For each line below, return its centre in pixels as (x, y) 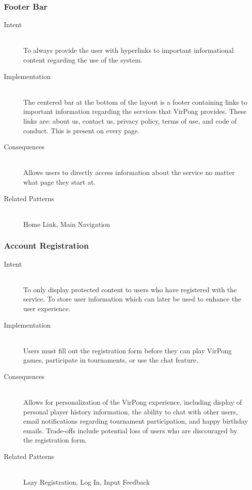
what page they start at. (60, 182)
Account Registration (47, 245)
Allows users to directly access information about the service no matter (129, 172)
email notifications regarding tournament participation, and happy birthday (136, 421)
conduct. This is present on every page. (81, 130)
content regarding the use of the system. (83, 60)
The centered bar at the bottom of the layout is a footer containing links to (135, 102)
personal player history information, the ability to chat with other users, (131, 411)
